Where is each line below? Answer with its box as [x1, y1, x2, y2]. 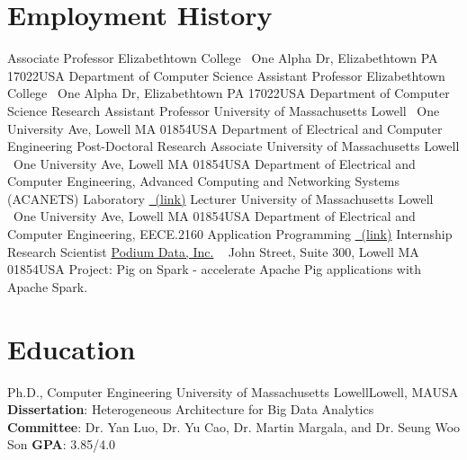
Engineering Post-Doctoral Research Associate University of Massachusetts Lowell [7, 137, 460, 155]
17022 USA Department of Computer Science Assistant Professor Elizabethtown [7, 66, 445, 84]
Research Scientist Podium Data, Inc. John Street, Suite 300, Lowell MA [7, 242, 419, 261]
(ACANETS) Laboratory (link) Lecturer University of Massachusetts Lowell [7, 189, 434, 208]
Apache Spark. [7, 277, 88, 296]
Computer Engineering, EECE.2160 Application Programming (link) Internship [7, 225, 453, 243]
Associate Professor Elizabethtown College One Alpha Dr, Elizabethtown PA [7, 49, 438, 67]
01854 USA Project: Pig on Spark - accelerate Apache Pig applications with [7, 260, 422, 279]
